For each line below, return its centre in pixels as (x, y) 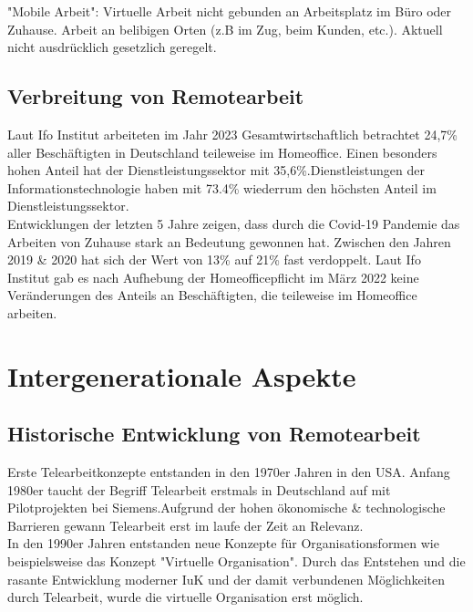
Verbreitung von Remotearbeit (156, 96)
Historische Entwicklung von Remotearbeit (214, 434)
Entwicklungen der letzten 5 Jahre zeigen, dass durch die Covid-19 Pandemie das (234, 223)
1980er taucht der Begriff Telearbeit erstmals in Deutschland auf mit (199, 489)
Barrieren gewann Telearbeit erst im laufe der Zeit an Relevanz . (185, 525)
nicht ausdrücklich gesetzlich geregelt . (112, 47)
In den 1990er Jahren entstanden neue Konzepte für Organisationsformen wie (223, 543)
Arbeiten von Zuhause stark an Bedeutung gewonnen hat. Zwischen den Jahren (229, 241)
